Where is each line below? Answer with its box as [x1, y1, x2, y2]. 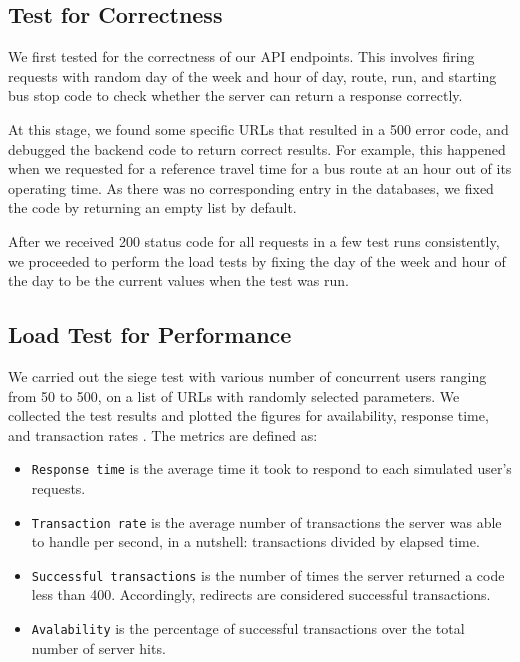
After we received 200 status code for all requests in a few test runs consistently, [8, 230, 500, 251]
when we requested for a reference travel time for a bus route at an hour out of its [8, 158, 512, 179]
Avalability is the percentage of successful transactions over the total [31, 618, 465, 639]
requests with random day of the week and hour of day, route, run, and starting [8, 65, 497, 86]
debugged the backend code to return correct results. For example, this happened [8, 138, 506, 159]
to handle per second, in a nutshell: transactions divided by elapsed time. [31, 531, 480, 552]
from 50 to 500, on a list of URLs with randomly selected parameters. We [8, 385, 460, 406]
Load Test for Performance [8, 319, 292, 350]
